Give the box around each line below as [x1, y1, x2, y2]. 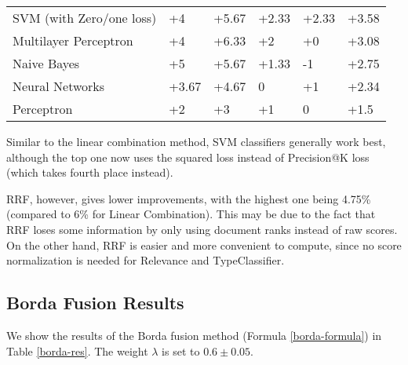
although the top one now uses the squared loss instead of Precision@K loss [6, 148, 370, 165]
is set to [162, 342, 200, 359]
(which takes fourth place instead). [6, 164, 173, 181]
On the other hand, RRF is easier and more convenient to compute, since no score [6, 236, 402, 253]
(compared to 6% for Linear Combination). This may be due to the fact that [6, 206, 376, 222]
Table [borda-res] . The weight [6, 342, 148, 359]
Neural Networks [13, 77, 105, 95]
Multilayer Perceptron [13, 31, 133, 49]
